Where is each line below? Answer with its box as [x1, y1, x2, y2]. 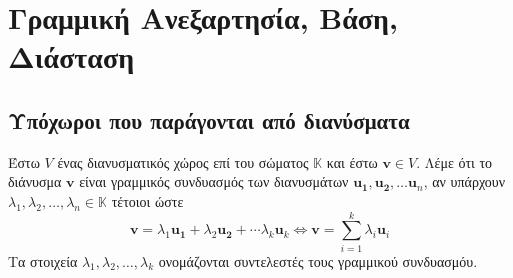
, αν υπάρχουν [423, 171, 506, 192]
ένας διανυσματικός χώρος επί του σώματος [57, 151, 309, 172]
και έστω [326, 151, 378, 172]
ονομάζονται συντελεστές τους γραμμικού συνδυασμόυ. [158, 250, 478, 271]
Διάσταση [8, 36, 135, 77]
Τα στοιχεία [8, 250, 78, 271]
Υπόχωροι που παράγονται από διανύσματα [8, 104, 410, 135]
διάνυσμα [8, 171, 62, 192]
